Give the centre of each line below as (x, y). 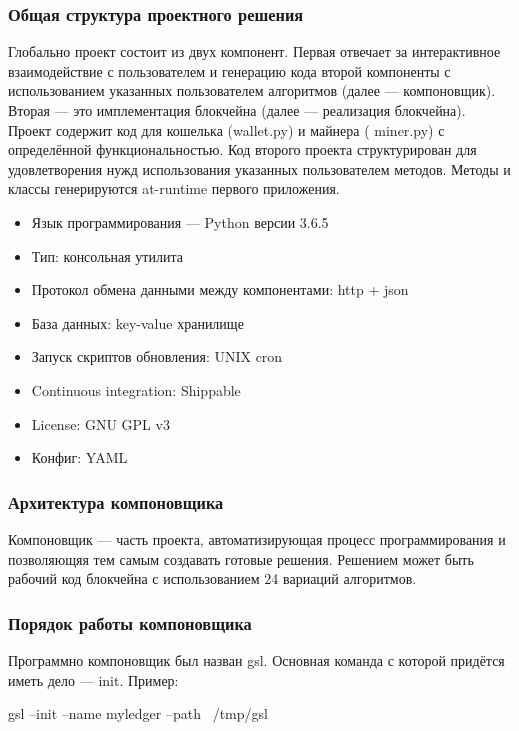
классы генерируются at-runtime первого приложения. (174, 188)
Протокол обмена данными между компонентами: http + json (220, 289)
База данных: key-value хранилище (137, 322)
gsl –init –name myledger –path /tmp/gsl (138, 713)
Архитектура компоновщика (116, 501)
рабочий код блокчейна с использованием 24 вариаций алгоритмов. (212, 578)
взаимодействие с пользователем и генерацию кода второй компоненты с (229, 70)
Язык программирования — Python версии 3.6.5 (180, 221)
